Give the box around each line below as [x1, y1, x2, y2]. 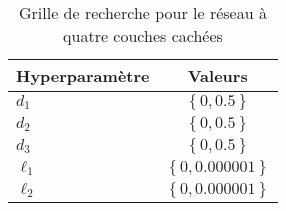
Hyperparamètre [16, 64, 150, 87]
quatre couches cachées [63, 24, 223, 47]
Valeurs [187, 64, 248, 87]
